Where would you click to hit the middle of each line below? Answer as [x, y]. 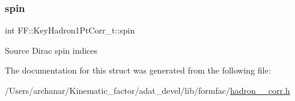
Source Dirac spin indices [51, 50]
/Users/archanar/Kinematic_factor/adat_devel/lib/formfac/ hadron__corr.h [147, 90]
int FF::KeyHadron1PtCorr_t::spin [70, 30]
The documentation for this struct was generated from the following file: [138, 70]
